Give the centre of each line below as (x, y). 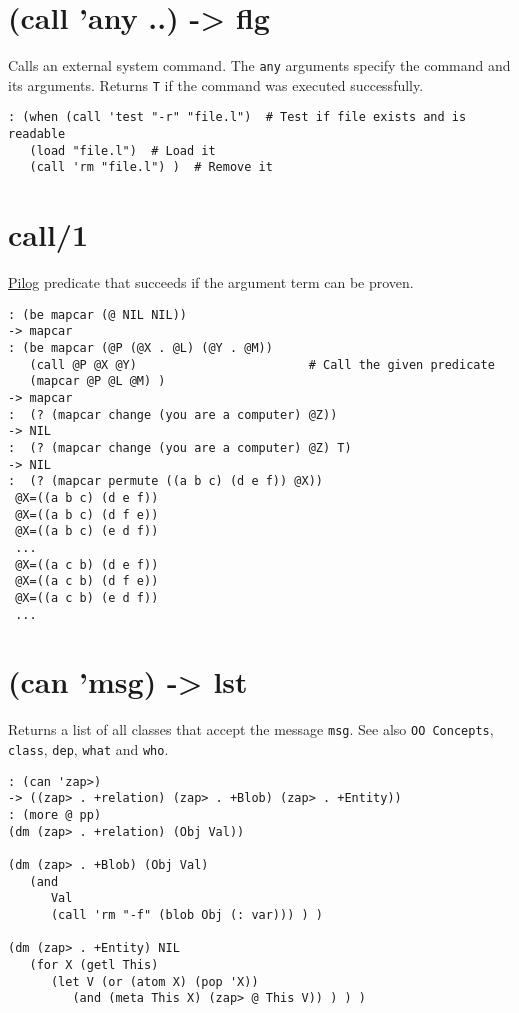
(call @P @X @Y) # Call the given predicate (262, 364)
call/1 (48, 234)
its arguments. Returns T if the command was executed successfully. (216, 84)
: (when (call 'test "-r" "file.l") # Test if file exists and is (237, 117)
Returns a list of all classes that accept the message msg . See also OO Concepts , (251, 729)
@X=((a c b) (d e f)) (87, 564)
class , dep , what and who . (88, 749)
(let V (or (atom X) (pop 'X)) (154, 981)
